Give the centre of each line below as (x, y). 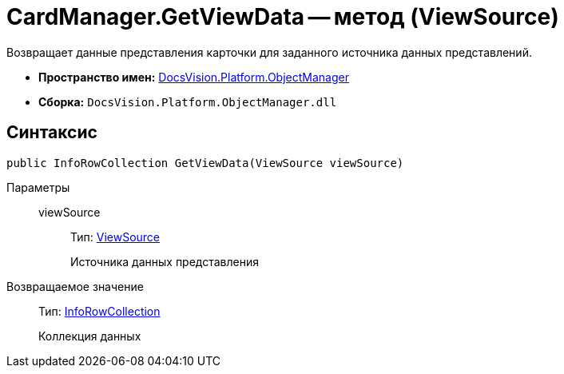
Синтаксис (52, 133)
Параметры (38, 187)
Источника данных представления (165, 261)
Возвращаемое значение (75, 286)
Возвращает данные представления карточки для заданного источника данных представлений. (269, 52)
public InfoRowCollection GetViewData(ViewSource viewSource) (205, 163)
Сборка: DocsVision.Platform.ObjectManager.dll (188, 101)
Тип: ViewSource (115, 237)
